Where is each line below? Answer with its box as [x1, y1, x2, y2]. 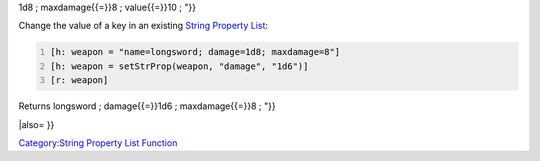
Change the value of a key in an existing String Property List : [18, 20, 269, 32]
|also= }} [18, 118, 55, 130]
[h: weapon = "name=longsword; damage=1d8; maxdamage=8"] [50, 46, 341, 58]
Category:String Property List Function [18, 136, 178, 149]
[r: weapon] [50, 75, 109, 86]
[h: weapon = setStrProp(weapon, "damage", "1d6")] [50, 60, 309, 72]
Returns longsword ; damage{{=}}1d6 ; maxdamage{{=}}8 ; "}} [18, 100, 276, 112]
